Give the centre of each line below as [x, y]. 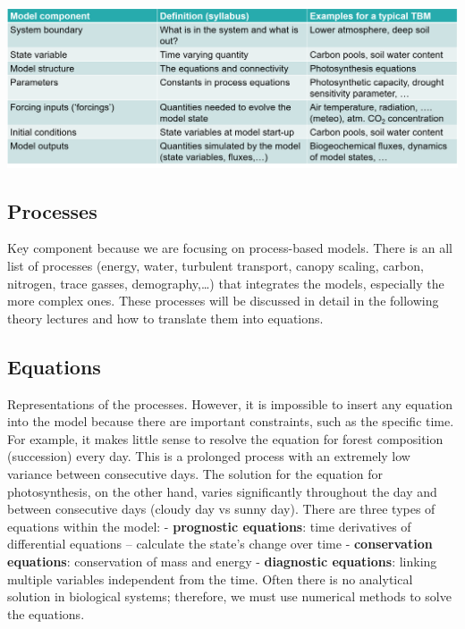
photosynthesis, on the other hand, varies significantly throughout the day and [222, 491]
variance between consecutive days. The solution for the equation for [195, 473]
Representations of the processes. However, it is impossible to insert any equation [230, 403]
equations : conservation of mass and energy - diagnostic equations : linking [222, 561]
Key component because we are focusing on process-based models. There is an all [230, 248]
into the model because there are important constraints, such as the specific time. [231, 421]
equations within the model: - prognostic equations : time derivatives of [209, 526]
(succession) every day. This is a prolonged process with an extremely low [209, 456]
